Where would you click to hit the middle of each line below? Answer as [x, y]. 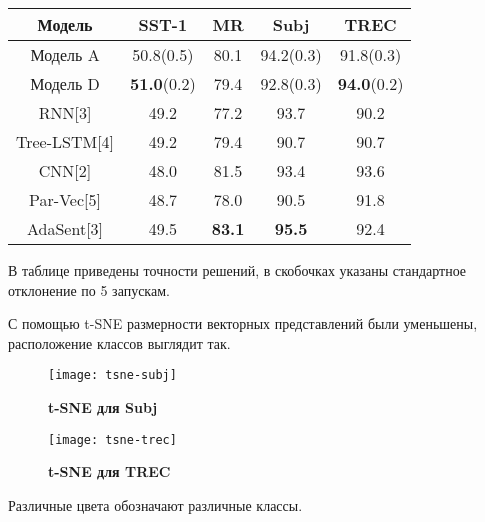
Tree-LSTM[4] [65, 141]
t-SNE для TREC [109, 471]
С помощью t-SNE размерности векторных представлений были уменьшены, [243, 323]
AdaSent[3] [65, 228]
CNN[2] [65, 170]
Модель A [65, 54]
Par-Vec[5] [65, 199]
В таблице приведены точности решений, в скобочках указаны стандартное [237, 270]
